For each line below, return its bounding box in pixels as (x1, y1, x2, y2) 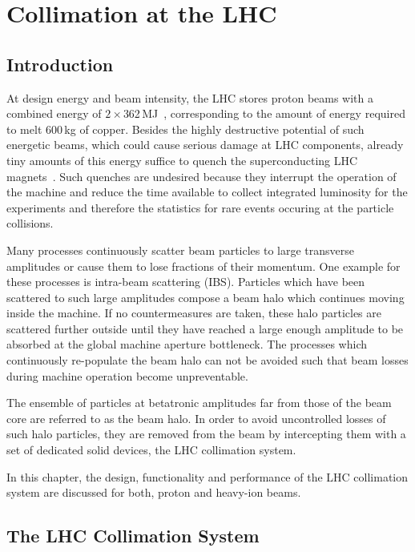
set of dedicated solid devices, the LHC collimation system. (6, 441, 296, 458)
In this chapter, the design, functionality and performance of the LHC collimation (6, 468, 409, 485)
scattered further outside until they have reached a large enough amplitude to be (6, 320, 404, 336)
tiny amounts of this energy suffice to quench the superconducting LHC (6, 151, 358, 168)
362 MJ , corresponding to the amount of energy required (123, 105, 405, 122)
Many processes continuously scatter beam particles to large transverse (6, 241, 355, 258)
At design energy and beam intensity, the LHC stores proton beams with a (6, 89, 374, 106)
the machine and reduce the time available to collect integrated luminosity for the (6, 183, 408, 200)
